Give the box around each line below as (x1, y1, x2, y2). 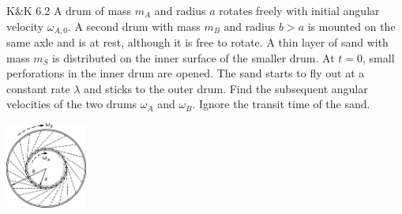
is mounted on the (307, 17, 396, 34)
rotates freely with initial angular (219, 2, 380, 18)
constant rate (6, 80, 70, 96)
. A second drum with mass (67, 17, 201, 34)
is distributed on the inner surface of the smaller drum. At (52, 49, 335, 66)
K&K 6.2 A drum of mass (6, 2, 132, 18)
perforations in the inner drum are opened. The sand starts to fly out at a (6, 65, 365, 81)
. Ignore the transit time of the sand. (192, 96, 370, 112)
